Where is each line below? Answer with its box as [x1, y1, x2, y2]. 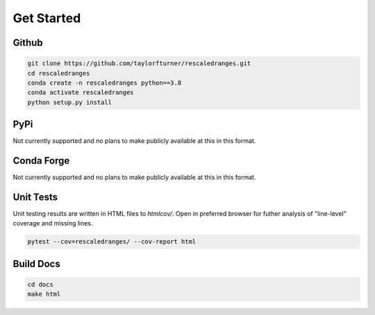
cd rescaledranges [27, 69, 90, 77]
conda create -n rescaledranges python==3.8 [27, 78, 182, 87]
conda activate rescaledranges [27, 89, 135, 96]
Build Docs [12, 257, 60, 270]
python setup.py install [27, 98, 112, 106]
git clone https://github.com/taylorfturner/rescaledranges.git [27, 60, 251, 67]
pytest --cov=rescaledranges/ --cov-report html [27, 238, 197, 246]
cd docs [27, 281, 53, 288]
